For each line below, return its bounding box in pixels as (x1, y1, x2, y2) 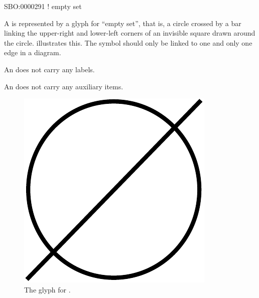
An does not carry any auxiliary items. (4, 81, 123, 91)
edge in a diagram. (4, 47, 61, 58)
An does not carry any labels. (4, 64, 95, 74)
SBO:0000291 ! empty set (4, 1, 82, 11)
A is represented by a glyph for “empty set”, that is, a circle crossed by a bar (4, 18, 241, 28)
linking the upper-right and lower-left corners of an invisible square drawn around (4, 28, 255, 38)
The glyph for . (24, 284, 71, 294)
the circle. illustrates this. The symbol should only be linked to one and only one (4, 37, 252, 48)
